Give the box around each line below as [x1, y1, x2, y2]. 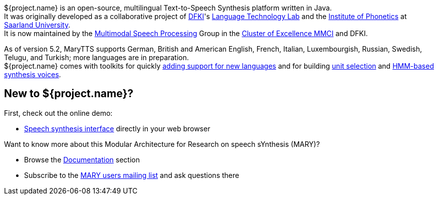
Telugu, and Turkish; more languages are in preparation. [4, 53, 189, 62]
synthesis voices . [4, 70, 61, 79]
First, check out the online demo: [4, 108, 113, 117]
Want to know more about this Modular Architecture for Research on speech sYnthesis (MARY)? [4, 139, 320, 148]
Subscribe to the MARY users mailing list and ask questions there [24, 170, 240, 179]
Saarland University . [4, 21, 71, 29]
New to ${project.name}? [4, 87, 134, 100]
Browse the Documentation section [24, 155, 140, 164]
